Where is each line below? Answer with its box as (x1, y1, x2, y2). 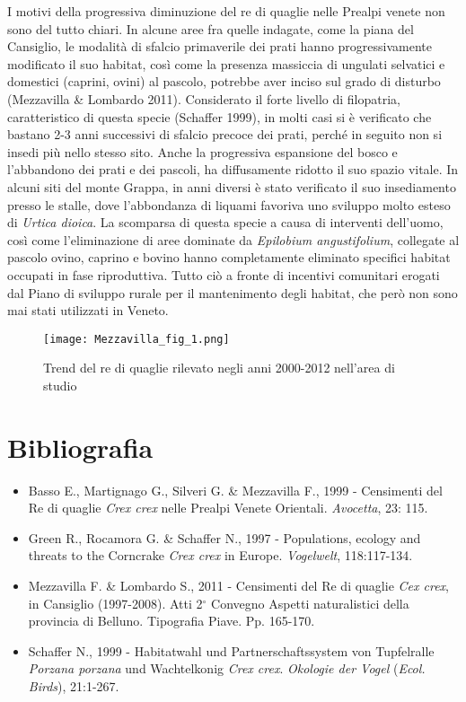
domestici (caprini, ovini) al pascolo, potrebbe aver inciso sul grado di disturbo (7, 72, 441, 91)
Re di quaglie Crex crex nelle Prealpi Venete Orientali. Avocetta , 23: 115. (28, 498, 428, 517)
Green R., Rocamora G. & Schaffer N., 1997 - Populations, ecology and (28, 528, 421, 547)
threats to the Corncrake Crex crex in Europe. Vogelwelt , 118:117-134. (28, 546, 413, 565)
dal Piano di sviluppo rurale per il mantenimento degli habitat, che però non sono (7, 283, 458, 302)
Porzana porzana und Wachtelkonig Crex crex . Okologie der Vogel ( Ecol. (28, 659, 426, 678)
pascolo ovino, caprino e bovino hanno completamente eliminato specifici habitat (7, 248, 451, 267)
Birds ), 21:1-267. (28, 677, 119, 695)
